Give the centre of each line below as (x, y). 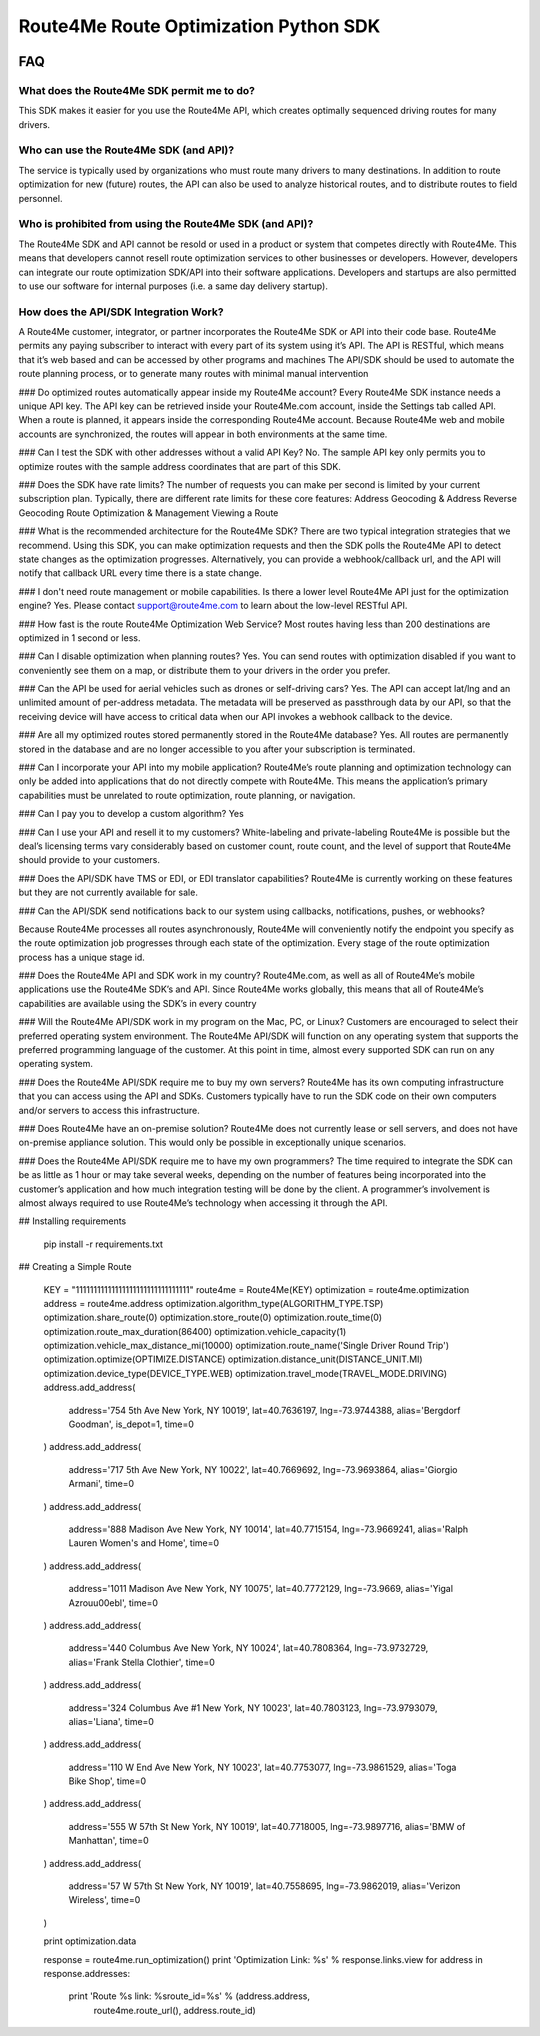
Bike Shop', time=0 (107, 1781)
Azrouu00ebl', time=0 (113, 1602)
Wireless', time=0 (104, 1900)
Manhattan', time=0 (108, 1841)
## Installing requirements (72, 1221)
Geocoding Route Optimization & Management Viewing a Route (148, 512)
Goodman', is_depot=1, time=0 (131, 1424)
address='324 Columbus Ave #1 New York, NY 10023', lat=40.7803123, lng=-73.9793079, (253, 1707)
